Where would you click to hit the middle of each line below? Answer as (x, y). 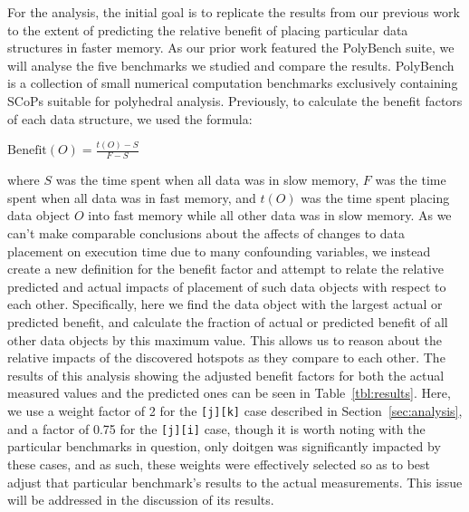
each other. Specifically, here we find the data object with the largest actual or (225, 304)
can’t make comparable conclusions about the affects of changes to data (206, 233)
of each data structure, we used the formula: (130, 118)
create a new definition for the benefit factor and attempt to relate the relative (226, 269)
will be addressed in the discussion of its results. (141, 500)
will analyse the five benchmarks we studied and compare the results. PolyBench (231, 65)
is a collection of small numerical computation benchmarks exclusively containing (233, 83)
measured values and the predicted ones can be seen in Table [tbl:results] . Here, (229, 393)
